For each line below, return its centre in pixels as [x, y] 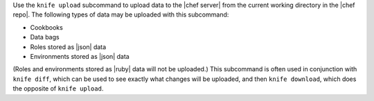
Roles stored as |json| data [68, 47]
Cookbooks [47, 27]
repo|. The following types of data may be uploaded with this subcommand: [121, 15]
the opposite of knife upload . [58, 89]
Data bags [45, 37]
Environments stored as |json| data [80, 56]
